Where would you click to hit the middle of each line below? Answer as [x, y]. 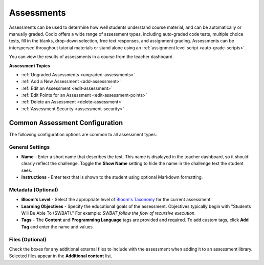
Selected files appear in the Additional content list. [61, 256]
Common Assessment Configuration [66, 123]
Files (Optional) [28, 239]
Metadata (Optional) [33, 189]
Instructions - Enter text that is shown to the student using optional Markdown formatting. [112, 177]
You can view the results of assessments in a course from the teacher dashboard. [91, 57]
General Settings [29, 147]
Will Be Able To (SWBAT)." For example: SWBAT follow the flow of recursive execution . [108, 213]
